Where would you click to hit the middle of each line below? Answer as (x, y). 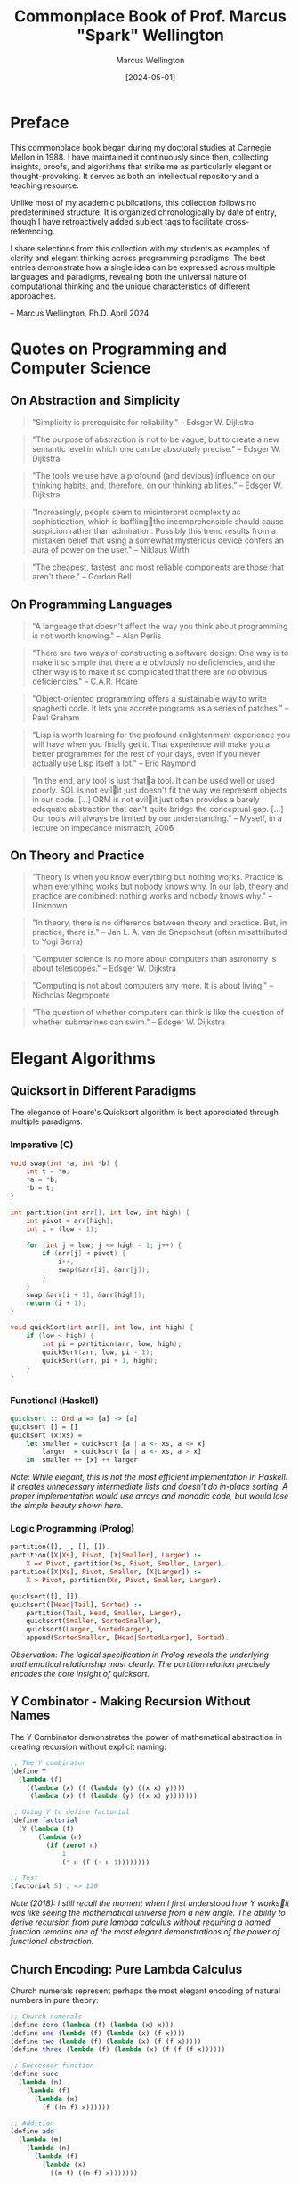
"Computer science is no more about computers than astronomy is (154, 959)
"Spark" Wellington (150, 35)
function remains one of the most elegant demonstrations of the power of (145, 1932)
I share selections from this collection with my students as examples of (140, 248)
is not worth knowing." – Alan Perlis (97, 636)
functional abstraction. (52, 1942)
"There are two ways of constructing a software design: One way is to (160, 653)
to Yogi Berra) (57, 941)
